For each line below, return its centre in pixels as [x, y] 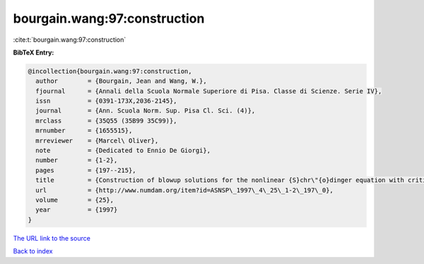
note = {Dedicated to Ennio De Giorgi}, [123, 151]
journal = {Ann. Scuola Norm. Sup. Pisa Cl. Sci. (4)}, [146, 111]
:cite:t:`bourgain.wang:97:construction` [70, 40]
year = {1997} [77, 210]
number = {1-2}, [77, 160]
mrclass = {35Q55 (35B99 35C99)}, [106, 121]
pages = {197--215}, [86, 170]
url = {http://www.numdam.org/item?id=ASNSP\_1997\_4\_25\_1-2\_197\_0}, [184, 190]
